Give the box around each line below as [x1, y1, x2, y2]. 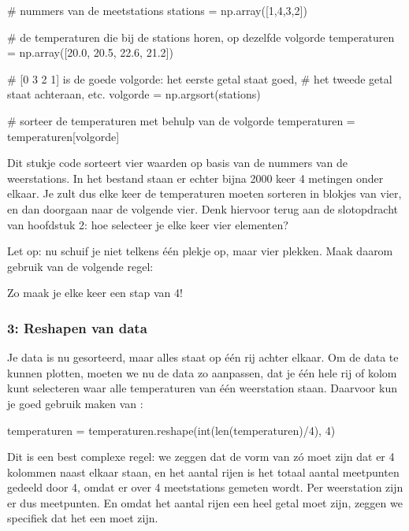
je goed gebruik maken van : [7, 395, 143, 411]
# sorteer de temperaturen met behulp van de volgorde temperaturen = [7, 112, 355, 128]
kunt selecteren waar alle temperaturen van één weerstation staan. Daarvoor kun [7, 380, 397, 396]
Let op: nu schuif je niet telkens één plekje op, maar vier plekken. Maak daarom [7, 243, 393, 259]
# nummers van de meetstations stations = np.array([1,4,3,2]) [7, 2, 307, 18]
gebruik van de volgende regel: [7, 258, 154, 274]
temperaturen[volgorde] [7, 128, 120, 144]
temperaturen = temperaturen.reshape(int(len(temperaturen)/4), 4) [7, 421, 336, 438]
